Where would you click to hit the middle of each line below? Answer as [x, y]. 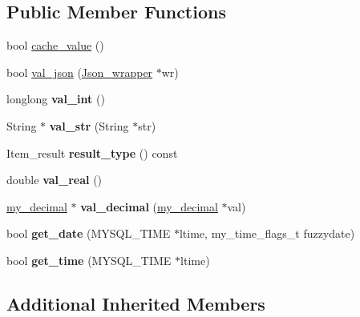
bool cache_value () [55, 45]
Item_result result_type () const [92, 152]
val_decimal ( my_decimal [149, 206]
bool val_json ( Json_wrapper [80, 72]
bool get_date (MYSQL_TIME [89, 233]
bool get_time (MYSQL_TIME [89, 260]
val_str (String [89, 125]
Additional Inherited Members [136, 303]
